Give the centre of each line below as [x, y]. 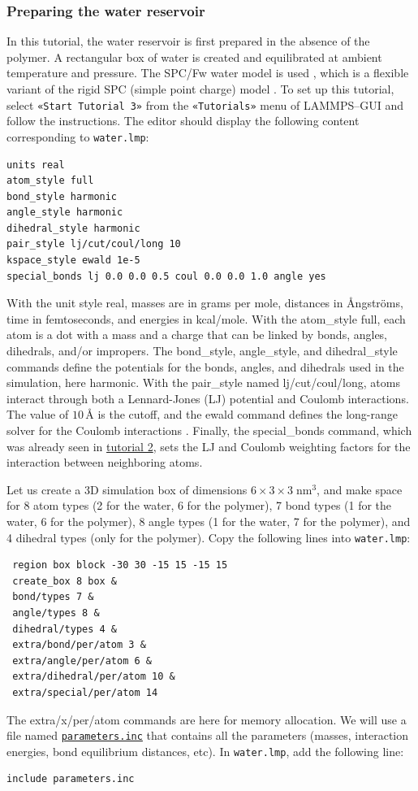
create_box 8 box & [65, 581]
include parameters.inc [71, 779]
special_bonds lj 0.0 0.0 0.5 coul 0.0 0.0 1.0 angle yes [166, 276]
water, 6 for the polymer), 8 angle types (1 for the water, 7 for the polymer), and [209, 521]
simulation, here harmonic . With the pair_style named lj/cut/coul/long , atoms [203, 382]
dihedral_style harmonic [73, 228]
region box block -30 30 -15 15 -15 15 [120, 565]
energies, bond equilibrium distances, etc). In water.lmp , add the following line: [205, 751]
